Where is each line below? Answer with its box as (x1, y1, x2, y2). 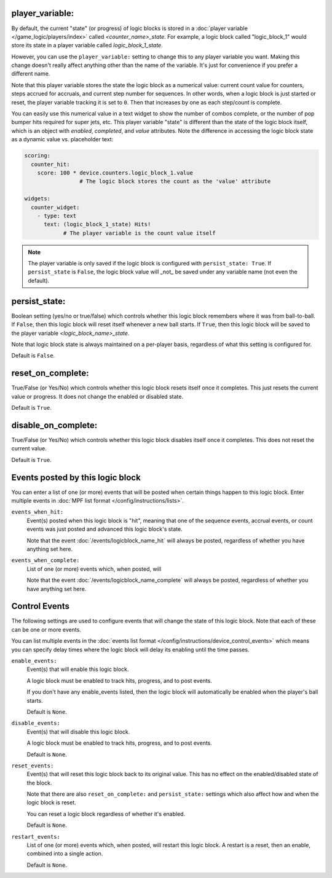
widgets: (24, 195, 51, 202)
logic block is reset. (26, 799, 76, 806)
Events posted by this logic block (11, 472, 141, 482)
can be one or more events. (11, 625, 81, 633)
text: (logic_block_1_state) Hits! (44, 221, 151, 228)
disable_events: (11, 719, 61, 727)
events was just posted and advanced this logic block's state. (26, 525, 183, 533)
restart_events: (11, 833, 61, 840)
